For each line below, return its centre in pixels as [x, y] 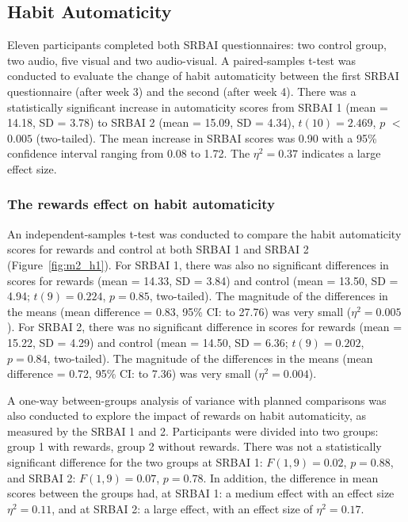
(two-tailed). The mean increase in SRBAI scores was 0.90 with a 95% [206, 137]
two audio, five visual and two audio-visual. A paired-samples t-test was [181, 60]
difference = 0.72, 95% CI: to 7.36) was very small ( [133, 373]
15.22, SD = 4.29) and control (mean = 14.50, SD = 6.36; [148, 342]
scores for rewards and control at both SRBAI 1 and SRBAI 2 [158, 249]
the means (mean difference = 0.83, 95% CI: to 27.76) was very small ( [179, 311]
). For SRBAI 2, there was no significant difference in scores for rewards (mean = [205, 327]
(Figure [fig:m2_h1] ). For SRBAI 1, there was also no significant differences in [198, 264]
